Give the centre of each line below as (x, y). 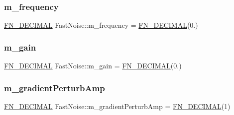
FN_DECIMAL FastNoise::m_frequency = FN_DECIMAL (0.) (101, 25)
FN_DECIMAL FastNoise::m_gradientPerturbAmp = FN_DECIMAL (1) (117, 106)
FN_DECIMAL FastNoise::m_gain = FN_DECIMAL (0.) (93, 66)
